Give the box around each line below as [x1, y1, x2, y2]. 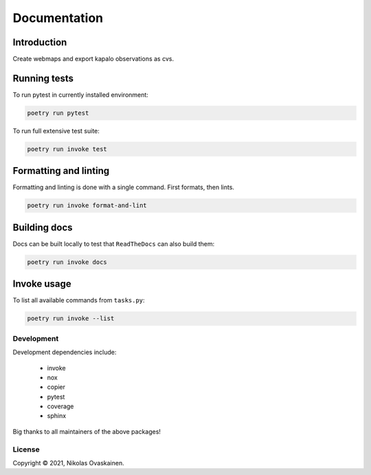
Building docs [12, 221, 73, 233]
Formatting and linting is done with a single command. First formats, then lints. [12, 183, 235, 192]
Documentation [12, 10, 104, 25]
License [12, 444, 41, 454]
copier [47, 383, 65, 391]
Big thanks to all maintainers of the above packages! [12, 427, 161, 436]
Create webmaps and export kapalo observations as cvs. [12, 55, 175, 63]
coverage [47, 402, 74, 410]
